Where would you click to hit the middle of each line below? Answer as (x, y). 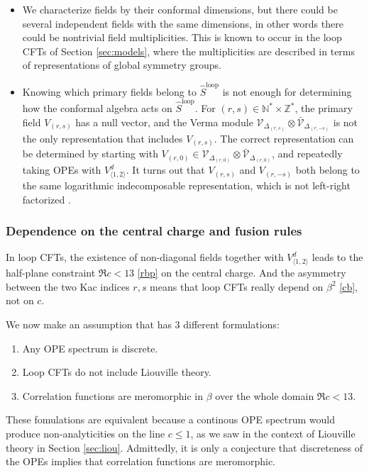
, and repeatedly (307, 154)
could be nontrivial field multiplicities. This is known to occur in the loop (182, 37)
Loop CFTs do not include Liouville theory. (117, 372)
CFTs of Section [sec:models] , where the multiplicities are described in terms (189, 51)
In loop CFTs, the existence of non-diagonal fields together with (145, 257)
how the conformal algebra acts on (97, 108)
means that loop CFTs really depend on (237, 286)
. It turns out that (165, 170)
